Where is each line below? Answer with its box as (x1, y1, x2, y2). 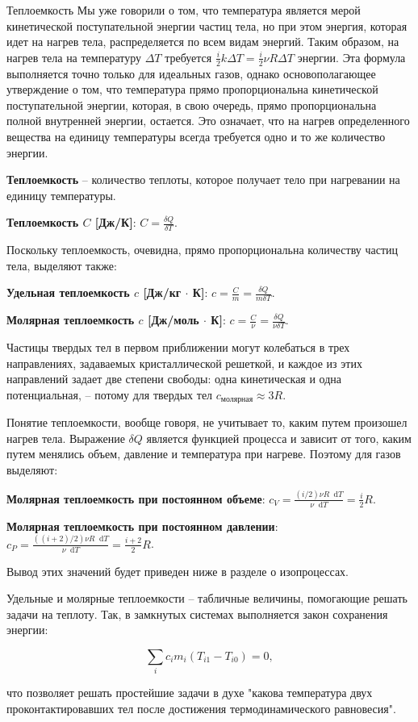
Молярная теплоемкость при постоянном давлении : (6, 517, 278, 534)
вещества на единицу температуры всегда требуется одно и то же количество (6, 127, 386, 144)
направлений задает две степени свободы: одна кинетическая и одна (6, 370, 342, 387)
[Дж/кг (143, 284, 182, 301)
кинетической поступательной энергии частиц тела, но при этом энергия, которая (6, 17, 408, 34)
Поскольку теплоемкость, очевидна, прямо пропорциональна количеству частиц (6, 241, 399, 258)
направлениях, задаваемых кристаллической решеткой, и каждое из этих (6, 354, 362, 371)
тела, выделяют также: (6, 257, 117, 273)
